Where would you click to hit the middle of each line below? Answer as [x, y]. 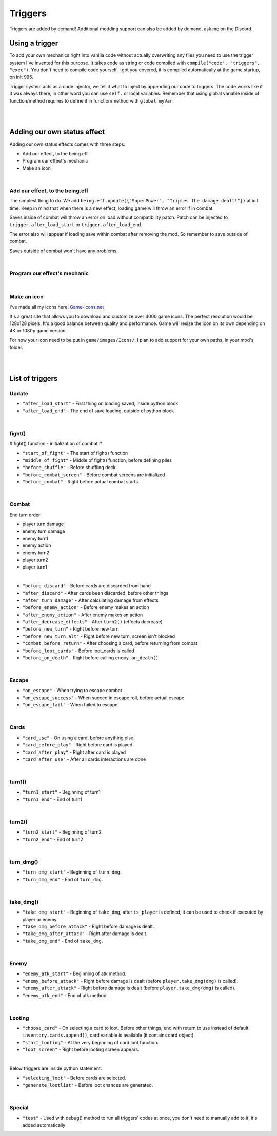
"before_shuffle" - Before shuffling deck [69, 468]
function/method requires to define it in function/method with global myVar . [92, 100]
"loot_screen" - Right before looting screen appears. [81, 1050]
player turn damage [43, 524]
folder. [16, 347]
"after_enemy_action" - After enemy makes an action [83, 615]
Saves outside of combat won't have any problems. [64, 251]
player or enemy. [40, 919]
